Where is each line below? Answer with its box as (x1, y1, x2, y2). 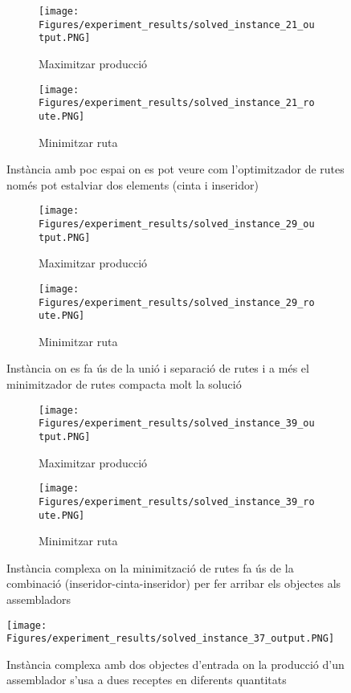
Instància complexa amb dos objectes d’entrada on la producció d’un (6, 655, 345, 672)
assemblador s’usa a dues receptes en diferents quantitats (6, 671, 287, 688)
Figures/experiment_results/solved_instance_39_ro (39, 495, 315, 508)
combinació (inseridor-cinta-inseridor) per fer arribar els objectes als (6, 575, 341, 592)
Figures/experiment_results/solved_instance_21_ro (39, 97, 315, 109)
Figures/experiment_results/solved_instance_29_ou (39, 218, 315, 230)
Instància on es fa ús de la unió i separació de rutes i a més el (6, 360, 309, 377)
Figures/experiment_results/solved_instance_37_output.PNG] (6, 633, 335, 645)
